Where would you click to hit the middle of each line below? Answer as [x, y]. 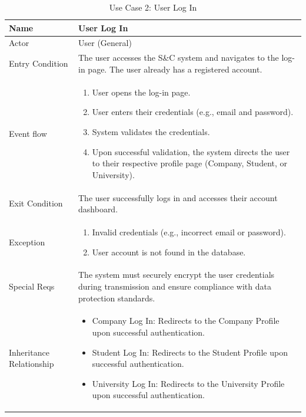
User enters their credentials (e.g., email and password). [193, 112]
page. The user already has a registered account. [175, 69]
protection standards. [117, 298]
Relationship [31, 364]
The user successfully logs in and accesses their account [178, 197]
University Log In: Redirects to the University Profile [188, 383]
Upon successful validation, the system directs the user [191, 151]
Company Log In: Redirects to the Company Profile [186, 321]
